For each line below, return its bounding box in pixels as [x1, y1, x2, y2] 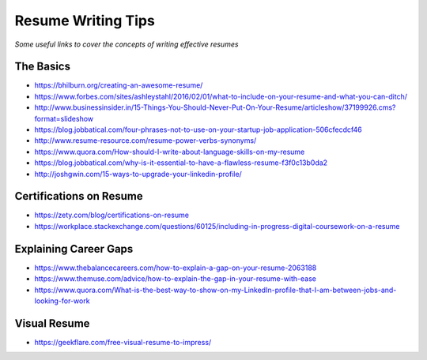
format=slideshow [34, 114, 94, 123]
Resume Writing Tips [14, 12, 156, 29]
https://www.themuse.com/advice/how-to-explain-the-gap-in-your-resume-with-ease [34, 274, 316, 283]
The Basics [14, 60, 71, 73]
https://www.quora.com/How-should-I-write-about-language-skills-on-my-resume [34, 147, 305, 156]
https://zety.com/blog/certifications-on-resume [34, 210, 190, 220]
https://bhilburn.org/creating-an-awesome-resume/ [34, 81, 203, 90]
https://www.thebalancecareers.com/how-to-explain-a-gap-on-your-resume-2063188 [34, 263, 317, 272]
